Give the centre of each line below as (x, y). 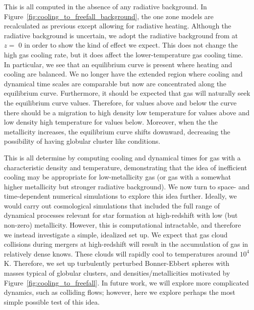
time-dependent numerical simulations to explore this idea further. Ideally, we (120, 196)
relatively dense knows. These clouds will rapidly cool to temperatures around (121, 253)
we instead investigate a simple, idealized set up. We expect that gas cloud (116, 234)
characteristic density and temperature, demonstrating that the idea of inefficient (126, 167)
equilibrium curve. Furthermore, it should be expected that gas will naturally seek (127, 93)
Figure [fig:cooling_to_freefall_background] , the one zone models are (109, 16)
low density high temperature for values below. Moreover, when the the (111, 122)
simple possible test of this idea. (52, 301)
